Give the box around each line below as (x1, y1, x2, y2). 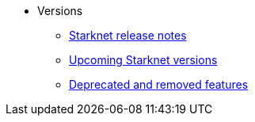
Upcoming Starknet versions (69, 53, 218, 67)
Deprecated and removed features (69, 78, 249, 91)
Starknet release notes (69, 29, 187, 42)
